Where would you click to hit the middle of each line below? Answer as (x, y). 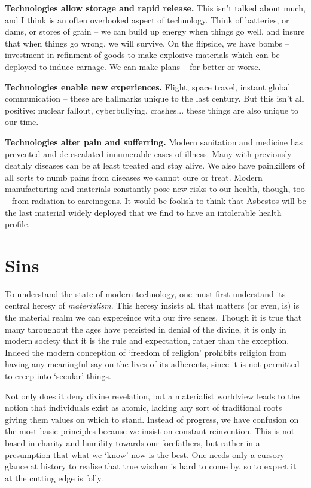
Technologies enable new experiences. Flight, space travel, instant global (148, 86)
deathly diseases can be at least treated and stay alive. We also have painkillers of (155, 165)
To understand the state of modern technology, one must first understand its (145, 293)
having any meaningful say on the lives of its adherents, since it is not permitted (152, 364)
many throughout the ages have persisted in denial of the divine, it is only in (146, 329)
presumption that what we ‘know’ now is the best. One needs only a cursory (145, 454)
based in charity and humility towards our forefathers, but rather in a (132, 442)
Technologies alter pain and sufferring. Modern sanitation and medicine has (154, 141)
